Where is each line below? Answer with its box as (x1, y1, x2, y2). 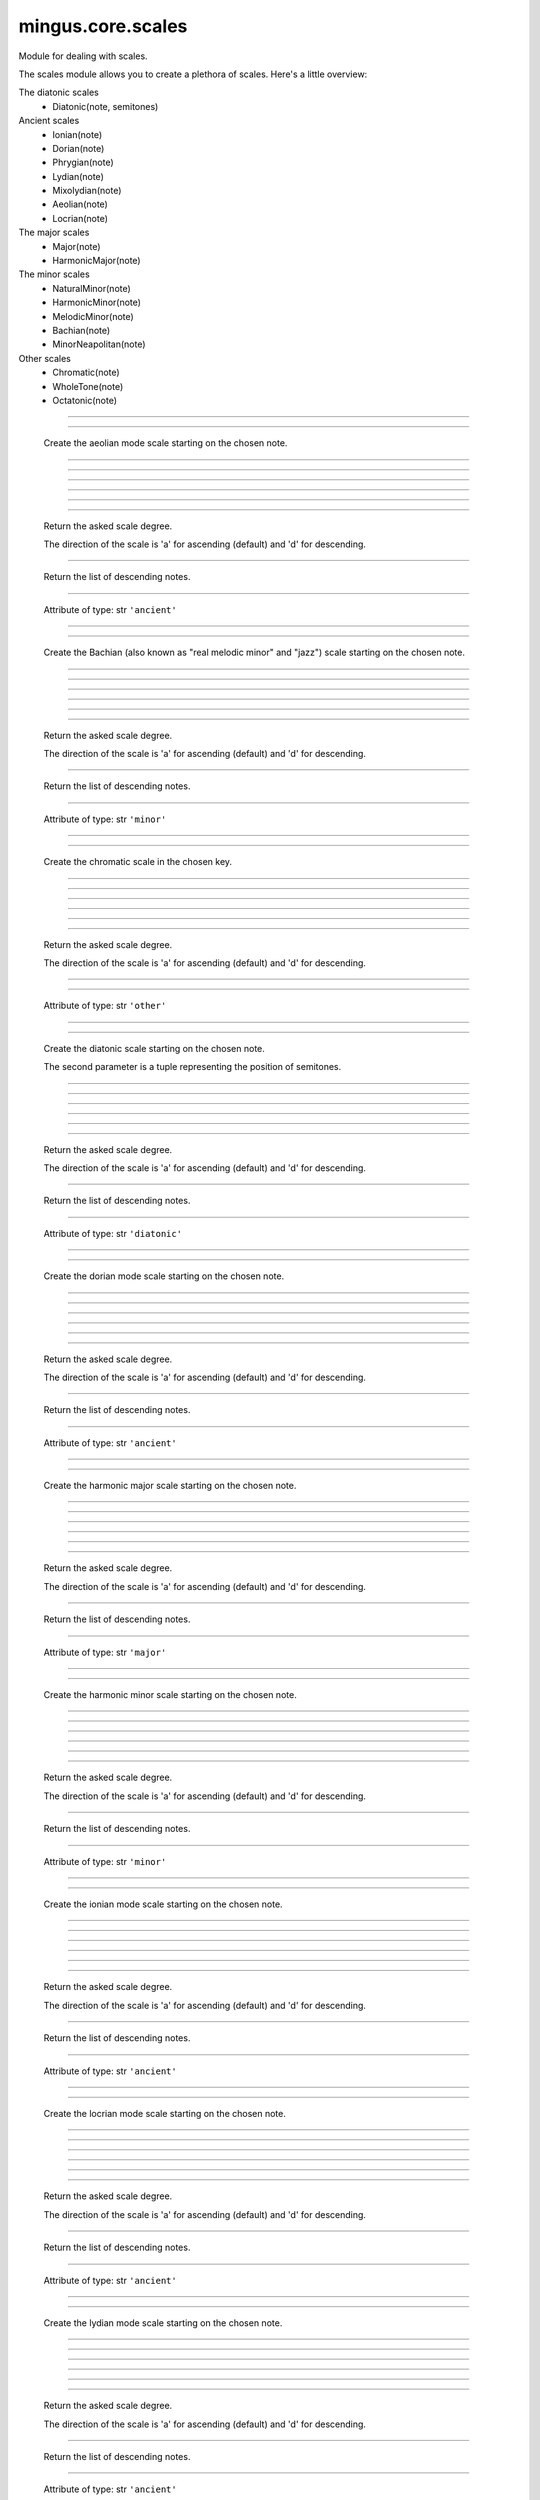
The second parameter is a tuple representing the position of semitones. (43, 1061, 342, 1073)
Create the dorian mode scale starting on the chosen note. (43, 1270, 285, 1282)
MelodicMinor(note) (52, 310, 134, 322)
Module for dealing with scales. (18, 50, 149, 62)
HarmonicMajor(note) (52, 255, 141, 267)
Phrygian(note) (52, 156, 114, 169)
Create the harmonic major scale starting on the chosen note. (43, 1480, 297, 1492)
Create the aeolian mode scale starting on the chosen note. (43, 437, 288, 449)
